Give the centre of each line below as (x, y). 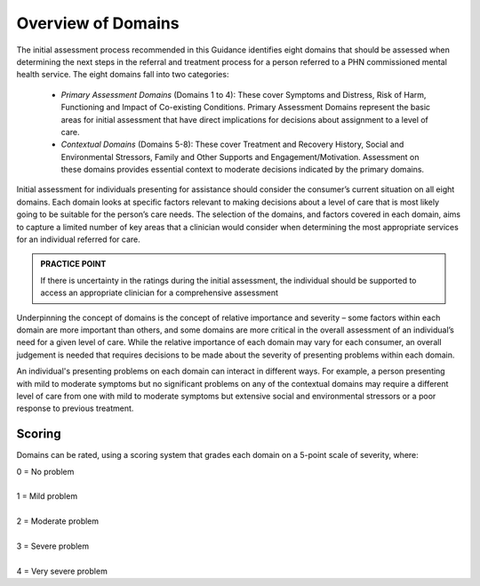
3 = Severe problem (52, 546)
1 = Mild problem (47, 496)
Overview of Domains (98, 23)
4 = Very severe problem (62, 571)
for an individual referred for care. (79, 239)
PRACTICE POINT (73, 264)
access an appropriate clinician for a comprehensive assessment (160, 293)
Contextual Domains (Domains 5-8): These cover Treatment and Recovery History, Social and (232, 144)
